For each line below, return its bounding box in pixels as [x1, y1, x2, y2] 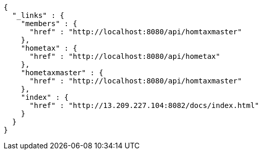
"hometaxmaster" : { [21, 69, 103, 77]
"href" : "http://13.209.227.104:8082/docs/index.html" [29, 101, 259, 109]
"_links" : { [12, 11, 65, 19]
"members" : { [21, 19, 78, 28]
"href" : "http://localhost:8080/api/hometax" [29, 52, 220, 60]
